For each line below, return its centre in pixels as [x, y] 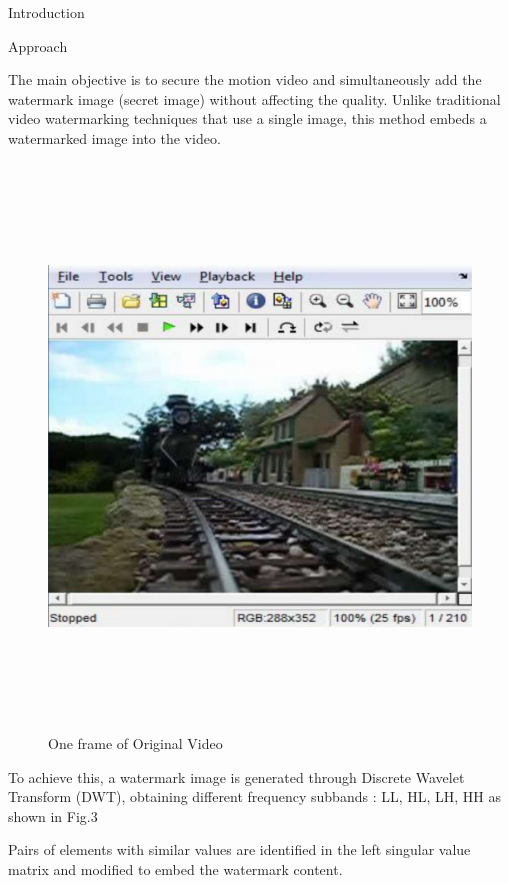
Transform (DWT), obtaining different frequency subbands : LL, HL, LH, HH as [255, 796]
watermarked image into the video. [114, 137]
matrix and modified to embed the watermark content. [175, 869]
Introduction [46, 12]
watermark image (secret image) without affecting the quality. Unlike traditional [254, 98]
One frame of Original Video [135, 743]
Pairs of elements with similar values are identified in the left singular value [239, 849]
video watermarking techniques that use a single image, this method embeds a [247, 118]
